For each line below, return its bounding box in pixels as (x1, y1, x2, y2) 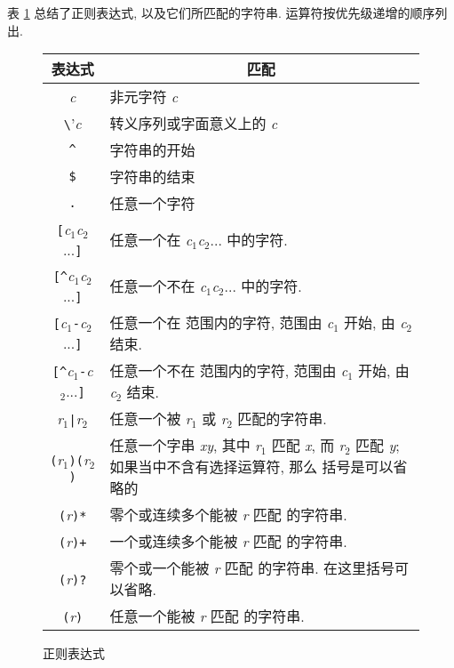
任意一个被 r (109, 408, 192, 430)
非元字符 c (109, 86, 179, 108)
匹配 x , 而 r (271, 435, 346, 456)
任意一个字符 (109, 193, 195, 214)
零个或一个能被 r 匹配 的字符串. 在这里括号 (109, 558, 394, 579)
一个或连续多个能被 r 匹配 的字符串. (109, 531, 347, 552)
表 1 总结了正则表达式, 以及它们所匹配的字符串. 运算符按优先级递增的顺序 (7, 4, 435, 21)
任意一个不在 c (109, 276, 207, 297)
